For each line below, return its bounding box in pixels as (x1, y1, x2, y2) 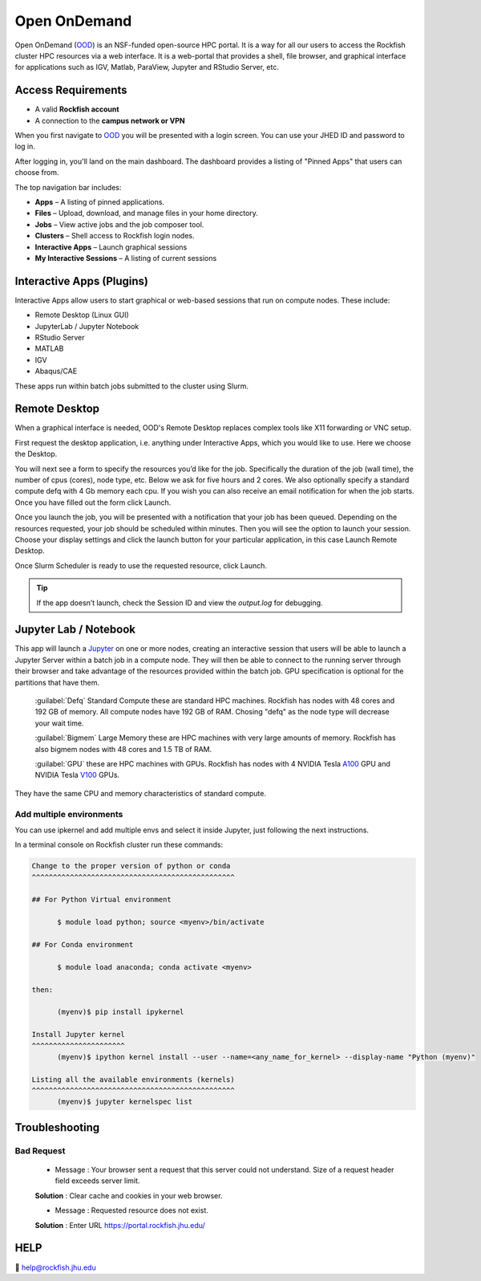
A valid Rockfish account (34, 104, 119, 114)
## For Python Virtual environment (31, 895, 172, 905)
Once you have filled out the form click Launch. (14, 498, 172, 507)
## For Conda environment (31, 940, 134, 949)
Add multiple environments (14, 808, 123, 819)
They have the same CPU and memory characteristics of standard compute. (14, 788, 266, 798)
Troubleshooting (14, 1120, 100, 1134)
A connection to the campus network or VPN (34, 116, 185, 125)
